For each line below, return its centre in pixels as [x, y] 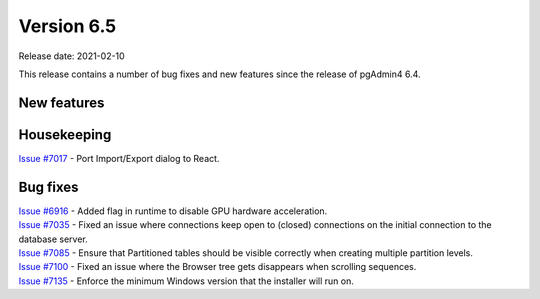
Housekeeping [65, 134]
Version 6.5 [67, 26]
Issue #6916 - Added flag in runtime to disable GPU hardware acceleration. [173, 211]
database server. [53, 239]
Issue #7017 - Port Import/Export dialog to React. [119, 158]
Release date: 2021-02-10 [71, 56]
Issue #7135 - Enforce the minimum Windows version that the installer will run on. [186, 281]
